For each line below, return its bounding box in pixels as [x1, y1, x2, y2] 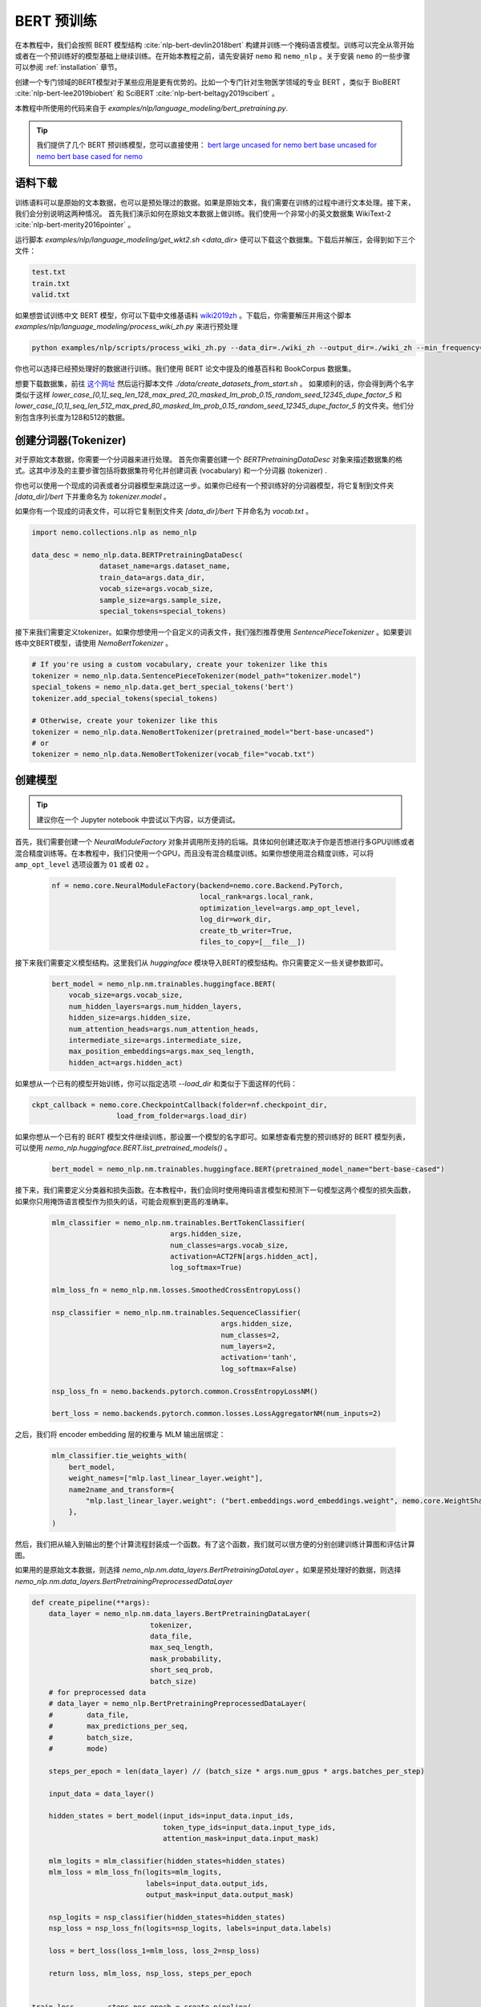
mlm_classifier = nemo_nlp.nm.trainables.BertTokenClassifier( [51, 1218, 306, 1227]
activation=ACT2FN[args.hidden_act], [169, 1252, 318, 1260]
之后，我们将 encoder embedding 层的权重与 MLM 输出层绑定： [14, 1430, 226, 1439]
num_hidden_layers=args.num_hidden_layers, [68, 1002, 242, 1011]
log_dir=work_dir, [199, 915, 272, 924]
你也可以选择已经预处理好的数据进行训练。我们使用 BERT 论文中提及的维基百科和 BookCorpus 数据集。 [14, 364, 356, 373]
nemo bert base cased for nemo [36, 151, 143, 161]
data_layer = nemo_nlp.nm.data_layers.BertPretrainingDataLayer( [48, 1610, 311, 1618]
